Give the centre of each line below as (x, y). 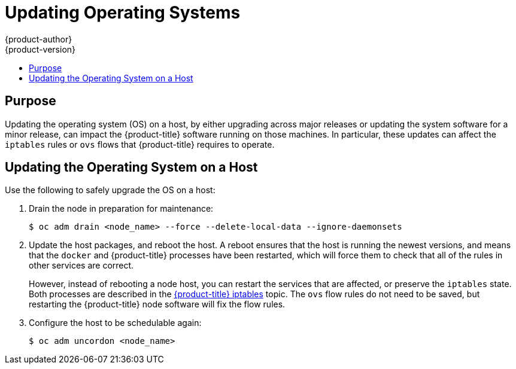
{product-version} (40, 49)
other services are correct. (81, 266)
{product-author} (39, 39)
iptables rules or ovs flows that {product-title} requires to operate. (140, 144)
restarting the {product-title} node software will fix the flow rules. (157, 304)
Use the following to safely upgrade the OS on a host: (110, 190)
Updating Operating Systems (123, 13)
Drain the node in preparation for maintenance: (121, 209)
